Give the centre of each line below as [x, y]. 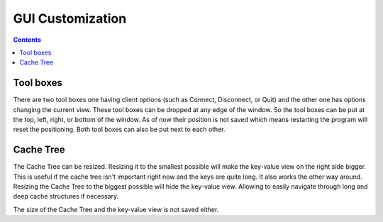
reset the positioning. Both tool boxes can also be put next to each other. [119, 129]
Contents [27, 40]
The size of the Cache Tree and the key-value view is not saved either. [116, 209]
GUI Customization [70, 18]
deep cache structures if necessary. [66, 196]
